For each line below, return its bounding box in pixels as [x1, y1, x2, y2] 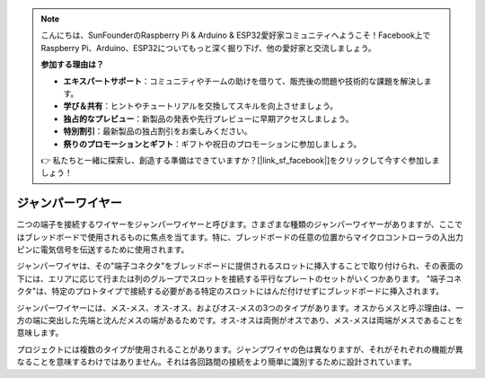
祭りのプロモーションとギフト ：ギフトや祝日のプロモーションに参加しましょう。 [63, 138, 362, 149]
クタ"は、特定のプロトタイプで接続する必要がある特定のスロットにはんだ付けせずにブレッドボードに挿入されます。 [16, 286, 445, 296]
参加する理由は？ [40, 59, 104, 70]
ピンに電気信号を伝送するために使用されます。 [16, 243, 190, 255]
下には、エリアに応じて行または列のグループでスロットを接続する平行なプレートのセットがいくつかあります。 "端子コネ [16, 273, 463, 284]
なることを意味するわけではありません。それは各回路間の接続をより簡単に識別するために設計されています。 [16, 356, 417, 367]
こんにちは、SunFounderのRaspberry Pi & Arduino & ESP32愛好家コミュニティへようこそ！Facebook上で [40, 30, 431, 40]
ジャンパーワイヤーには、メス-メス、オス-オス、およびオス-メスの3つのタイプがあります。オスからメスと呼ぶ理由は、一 [16, 302, 464, 313]
